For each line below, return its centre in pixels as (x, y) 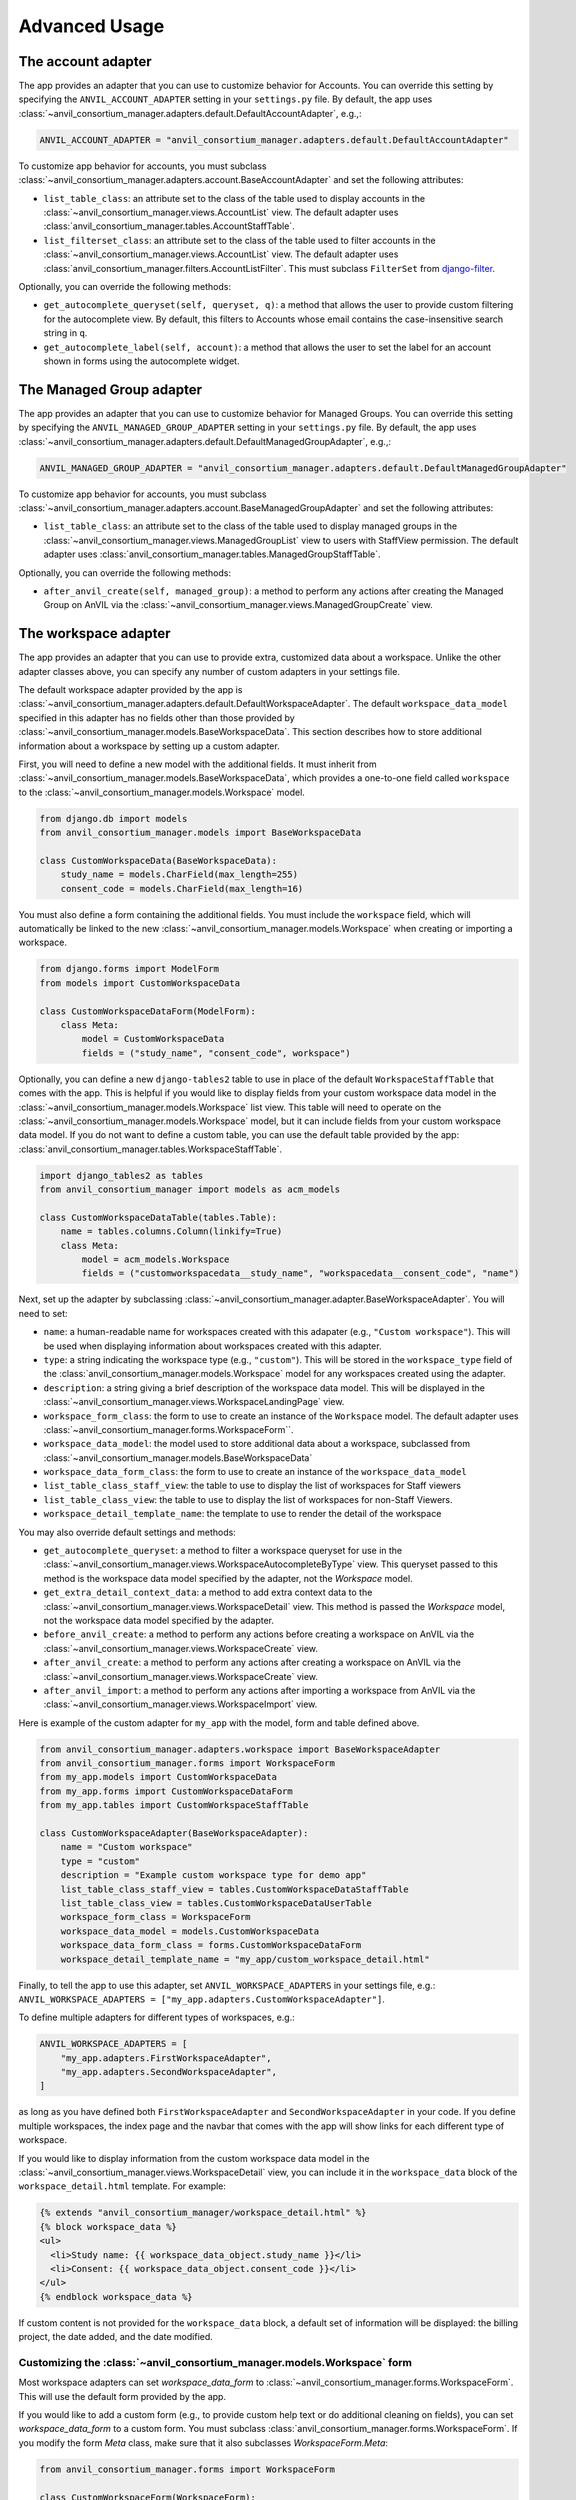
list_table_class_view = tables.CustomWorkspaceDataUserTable (216, 1903)
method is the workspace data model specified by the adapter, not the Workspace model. (228, 1578)
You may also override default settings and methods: (127, 1532)
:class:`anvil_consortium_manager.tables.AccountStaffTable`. (169, 226)
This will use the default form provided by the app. (122, 2396)
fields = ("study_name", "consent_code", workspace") (216, 1053)
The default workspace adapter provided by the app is (130, 689)
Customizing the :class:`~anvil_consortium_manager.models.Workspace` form (215, 2362)
